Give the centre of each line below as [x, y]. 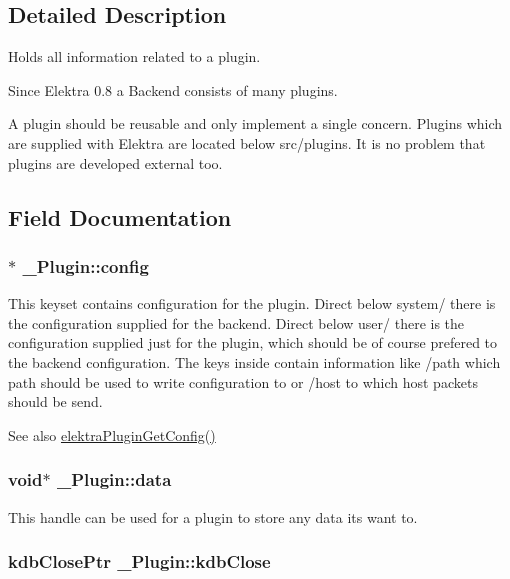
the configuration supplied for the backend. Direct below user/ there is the [236, 322]
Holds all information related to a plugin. [134, 56]
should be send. [55, 401]
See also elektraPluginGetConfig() [112, 434]
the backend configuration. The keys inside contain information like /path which [254, 361]
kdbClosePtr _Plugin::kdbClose [139, 561]
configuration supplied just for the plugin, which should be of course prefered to [253, 342]
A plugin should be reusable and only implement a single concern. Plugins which [255, 123]
